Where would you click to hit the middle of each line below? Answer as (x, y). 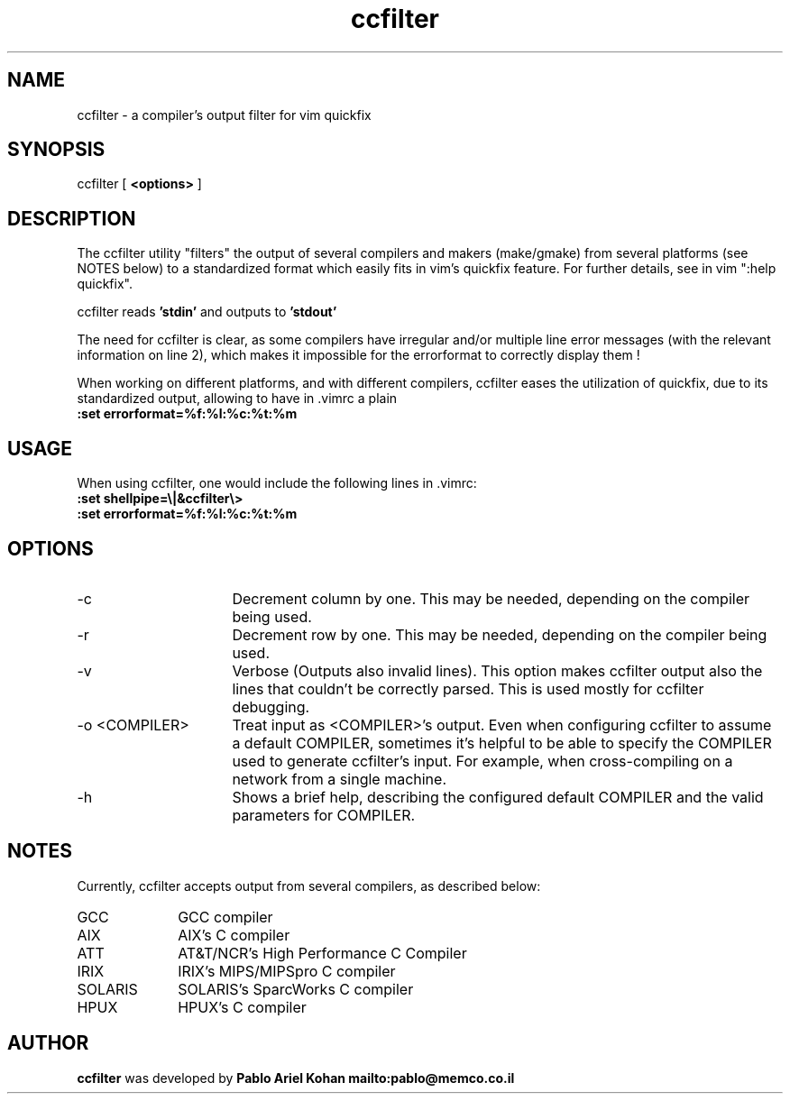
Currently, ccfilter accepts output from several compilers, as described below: (309, 885)
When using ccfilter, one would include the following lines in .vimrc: (277, 483)
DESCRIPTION (72, 218)
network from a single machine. (340, 779)
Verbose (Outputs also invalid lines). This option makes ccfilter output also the (497, 670)
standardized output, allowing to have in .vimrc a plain (237, 399)
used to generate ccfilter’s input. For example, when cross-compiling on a (482, 761)
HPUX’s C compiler (242, 1007)
